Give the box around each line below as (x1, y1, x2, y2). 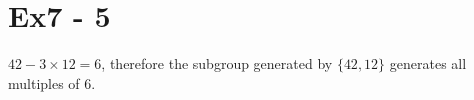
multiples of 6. (8, 72, 96, 93)
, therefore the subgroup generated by (101, 53, 333, 74)
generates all (389, 53, 467, 74)
